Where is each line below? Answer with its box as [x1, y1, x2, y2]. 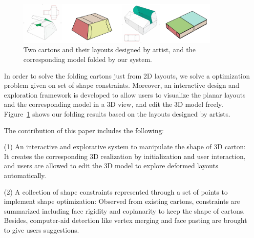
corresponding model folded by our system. [23, 54, 152, 64]
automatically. [4, 170, 46, 180]
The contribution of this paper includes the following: [4, 125, 164, 135]
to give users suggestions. [4, 224, 79, 235]
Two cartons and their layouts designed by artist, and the [23, 44, 196, 55]
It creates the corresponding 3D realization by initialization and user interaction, [4, 151, 246, 161]
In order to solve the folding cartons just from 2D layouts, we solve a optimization [4, 70, 250, 80]
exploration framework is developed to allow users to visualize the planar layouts [4, 89, 246, 99]
